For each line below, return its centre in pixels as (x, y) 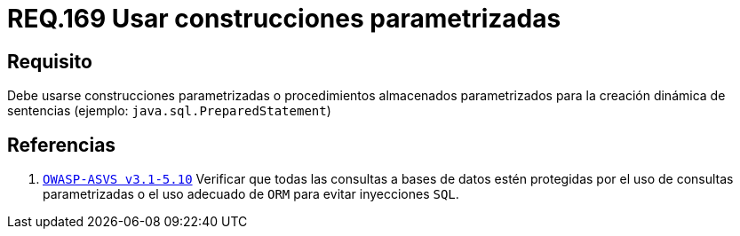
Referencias (62, 145)
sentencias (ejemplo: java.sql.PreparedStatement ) (169, 111)
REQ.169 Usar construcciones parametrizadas (284, 19)
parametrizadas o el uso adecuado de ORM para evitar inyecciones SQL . (251, 194)
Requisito (50, 61)
